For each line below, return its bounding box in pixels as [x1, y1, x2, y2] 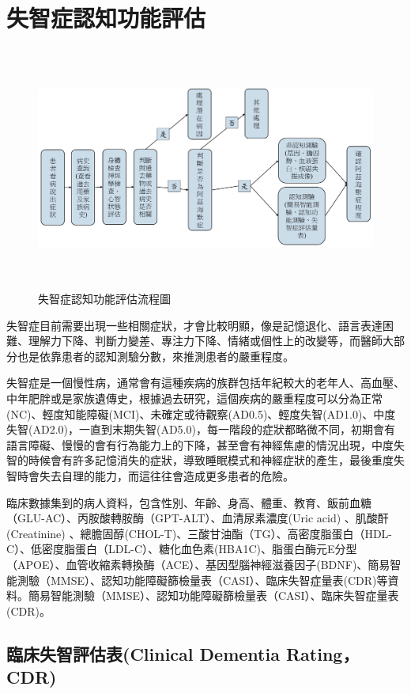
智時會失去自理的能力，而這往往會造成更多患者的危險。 [6, 468, 294, 484]
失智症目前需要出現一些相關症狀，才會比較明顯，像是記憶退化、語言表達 [6, 317, 383, 333]
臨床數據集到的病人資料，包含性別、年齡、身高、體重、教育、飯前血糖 [6, 494, 371, 510]
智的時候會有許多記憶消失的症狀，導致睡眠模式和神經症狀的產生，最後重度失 [6, 452, 405, 468]
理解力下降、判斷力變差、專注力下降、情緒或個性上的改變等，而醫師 [28, 332, 383, 349]
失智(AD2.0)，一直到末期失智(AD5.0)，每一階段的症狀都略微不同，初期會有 [6, 421, 395, 438]
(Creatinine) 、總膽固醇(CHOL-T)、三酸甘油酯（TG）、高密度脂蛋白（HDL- [6, 525, 392, 541]
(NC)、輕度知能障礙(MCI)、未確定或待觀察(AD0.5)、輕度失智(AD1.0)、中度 [6, 405, 396, 422]
